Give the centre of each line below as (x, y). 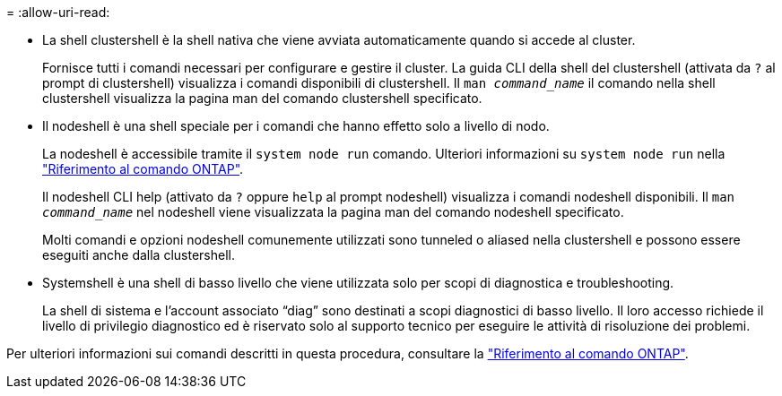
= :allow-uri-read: (58, 12)
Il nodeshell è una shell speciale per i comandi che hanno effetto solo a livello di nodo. (296, 126)
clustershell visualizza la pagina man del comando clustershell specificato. (262, 98)
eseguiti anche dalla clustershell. (139, 255)
